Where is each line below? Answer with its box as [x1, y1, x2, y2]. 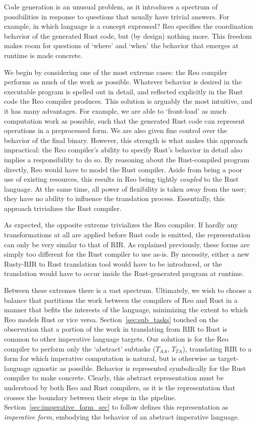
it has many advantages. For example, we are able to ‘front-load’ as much [4, 105, 227, 116]
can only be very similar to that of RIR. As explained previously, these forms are [4, 239, 250, 249]
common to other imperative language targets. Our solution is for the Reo [4, 334, 229, 344]
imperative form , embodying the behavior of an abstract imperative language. [4, 411, 240, 422]
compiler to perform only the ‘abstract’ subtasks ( [4, 343, 156, 354]
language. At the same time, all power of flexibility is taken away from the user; [4, 183, 246, 194]
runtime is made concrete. [4, 50, 83, 60]
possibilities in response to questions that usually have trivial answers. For [4, 11, 229, 21]
